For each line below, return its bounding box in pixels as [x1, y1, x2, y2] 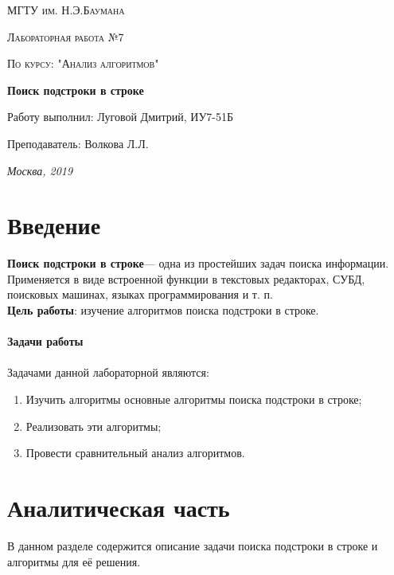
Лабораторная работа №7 [7, 28, 124, 45]
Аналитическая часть [7, 491, 230, 523]
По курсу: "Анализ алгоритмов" [7, 55, 159, 72]
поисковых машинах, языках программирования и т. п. [7, 286, 273, 303]
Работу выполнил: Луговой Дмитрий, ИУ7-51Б [7, 108, 234, 125]
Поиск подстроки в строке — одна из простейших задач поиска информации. [7, 255, 389, 272]
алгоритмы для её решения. [7, 553, 141, 569]
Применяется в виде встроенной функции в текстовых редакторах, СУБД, [7, 270, 365, 287]
